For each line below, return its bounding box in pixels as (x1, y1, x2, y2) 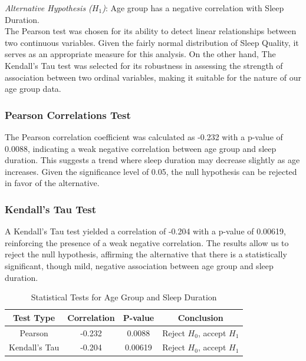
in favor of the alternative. (5, 177, 100, 189)
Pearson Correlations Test (5, 107, 131, 122)
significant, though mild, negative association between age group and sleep (5, 259, 274, 271)
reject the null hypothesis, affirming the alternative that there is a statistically (5, 248, 287, 260)
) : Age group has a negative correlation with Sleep (102, 2, 284, 14)
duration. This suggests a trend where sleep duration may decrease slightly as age (5, 154, 300, 166)
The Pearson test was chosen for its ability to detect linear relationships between (5, 25, 297, 37)
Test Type (13, 311, 55, 323)
